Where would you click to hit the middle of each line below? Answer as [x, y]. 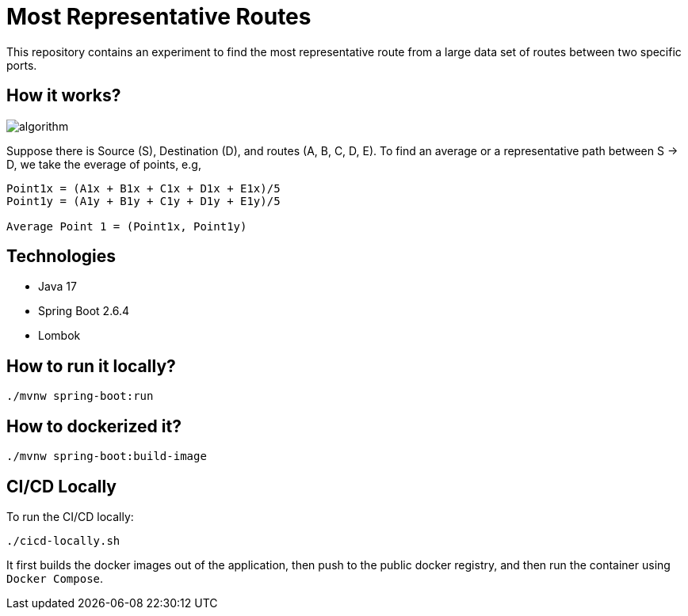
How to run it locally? [91, 366]
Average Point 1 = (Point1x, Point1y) [127, 226]
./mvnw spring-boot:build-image [107, 456]
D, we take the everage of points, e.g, [104, 164]
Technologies [61, 257]
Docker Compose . [55, 578]
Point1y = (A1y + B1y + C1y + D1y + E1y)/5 [143, 201]
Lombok [59, 336]
